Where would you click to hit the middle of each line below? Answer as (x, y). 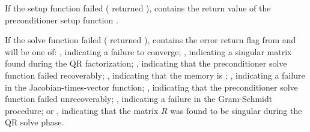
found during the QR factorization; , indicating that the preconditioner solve (146, 63)
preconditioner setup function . (62, 19)
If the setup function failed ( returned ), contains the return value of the (138, 8)
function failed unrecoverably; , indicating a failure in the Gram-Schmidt (139, 99)
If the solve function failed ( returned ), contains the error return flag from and (150, 40)
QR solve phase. (35, 122)
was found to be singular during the (236, 110)
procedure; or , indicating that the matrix (82, 110)
